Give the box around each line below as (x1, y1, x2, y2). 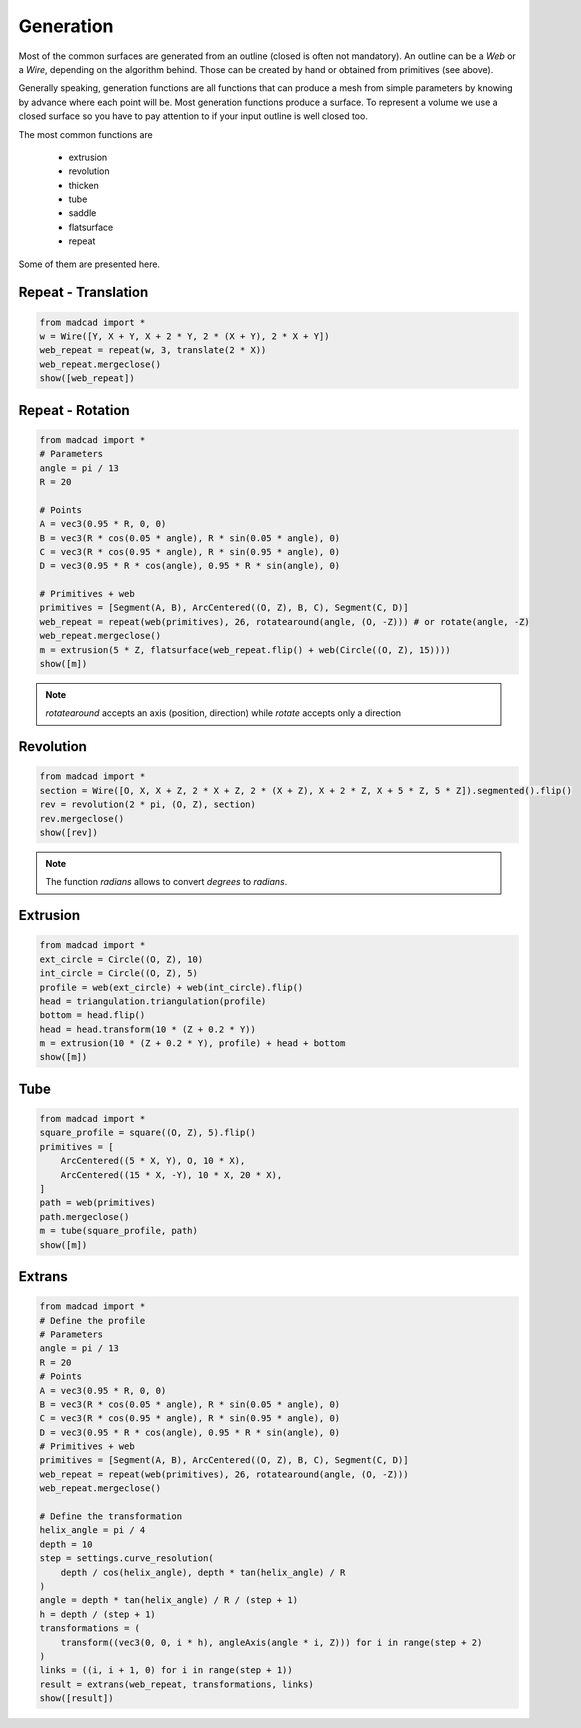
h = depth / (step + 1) (39, 1608, 157, 1620)
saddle (68, 207, 97, 219)
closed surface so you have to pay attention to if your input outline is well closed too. (18, 110, 369, 122)
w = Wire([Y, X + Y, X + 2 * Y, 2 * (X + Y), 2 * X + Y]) (39, 331, 330, 342)
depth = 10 (39, 1538, 93, 1550)
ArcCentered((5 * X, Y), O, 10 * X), (60, 1155, 246, 1167)
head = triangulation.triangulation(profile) (39, 995, 267, 1007)
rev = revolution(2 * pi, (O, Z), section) (39, 799, 257, 810)
